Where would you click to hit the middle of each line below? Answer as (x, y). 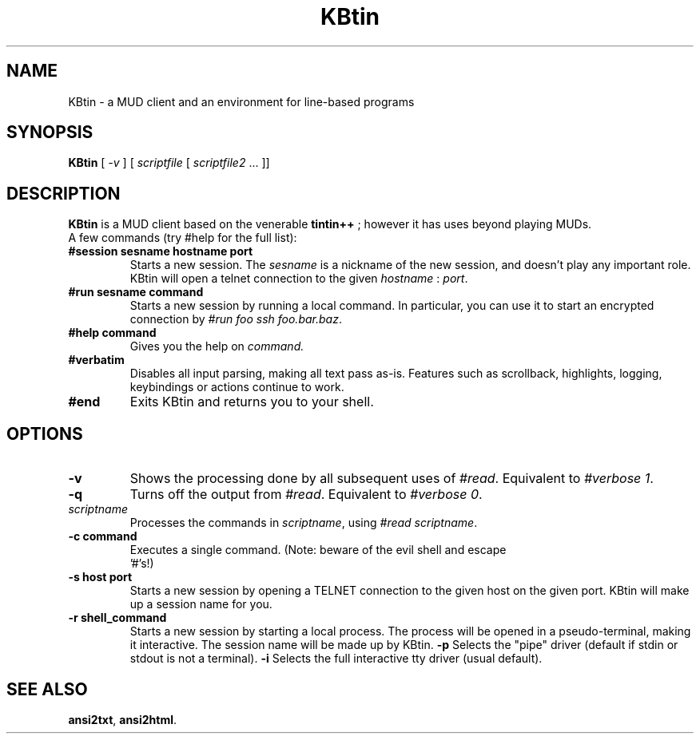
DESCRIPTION (64, 193)
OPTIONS (45, 433)
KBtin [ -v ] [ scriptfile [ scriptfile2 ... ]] (169, 163)
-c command (103, 536)
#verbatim (96, 360)
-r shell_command (117, 618)
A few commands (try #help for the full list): (183, 238)
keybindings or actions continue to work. (237, 387)
